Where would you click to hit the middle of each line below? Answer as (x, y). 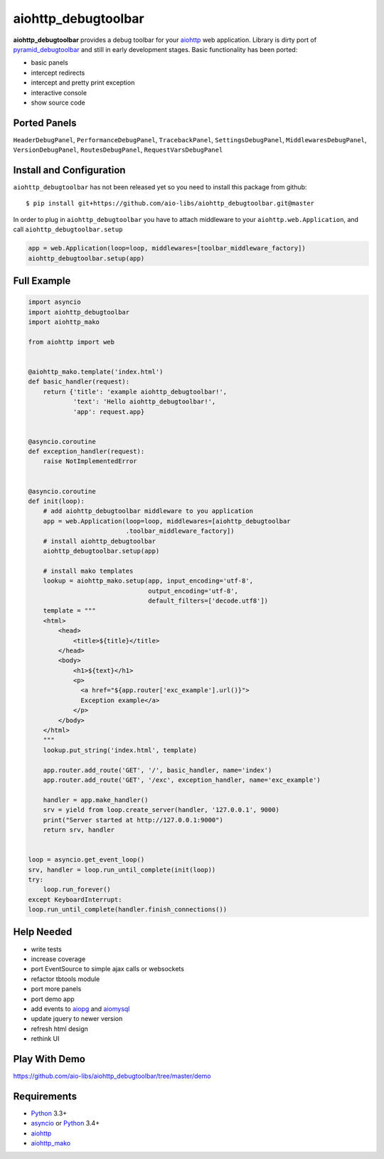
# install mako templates (88, 571)
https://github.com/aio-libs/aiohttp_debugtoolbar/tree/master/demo (112, 1076)
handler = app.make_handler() (96, 800)
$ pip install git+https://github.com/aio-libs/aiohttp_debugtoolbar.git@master (170, 203)
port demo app (53, 999)
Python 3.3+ (49, 1113)
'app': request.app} (109, 412)
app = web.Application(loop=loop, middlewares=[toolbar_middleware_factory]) (167, 248)
